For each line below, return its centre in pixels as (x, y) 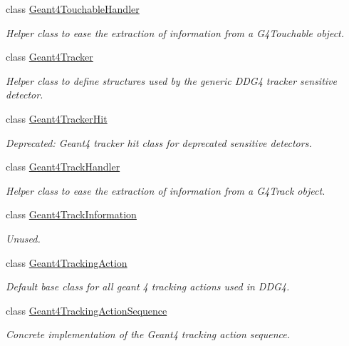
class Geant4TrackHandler (63, 167)
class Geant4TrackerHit (57, 118)
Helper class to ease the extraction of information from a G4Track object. (166, 190)
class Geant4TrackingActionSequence (87, 310)
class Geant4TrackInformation (71, 214)
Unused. (23, 238)
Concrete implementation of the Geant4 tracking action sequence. (148, 334)
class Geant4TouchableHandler (73, 9)
